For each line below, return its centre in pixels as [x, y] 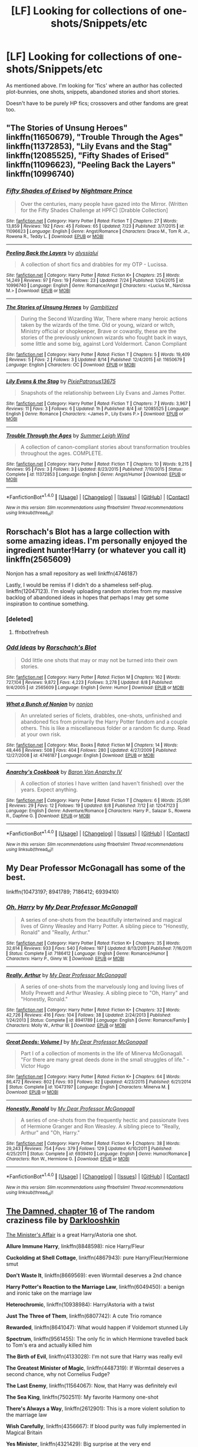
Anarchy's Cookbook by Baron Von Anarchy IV [64, 772]
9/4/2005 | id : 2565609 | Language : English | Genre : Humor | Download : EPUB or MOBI [95, 688]
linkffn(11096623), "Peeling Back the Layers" [91, 165]
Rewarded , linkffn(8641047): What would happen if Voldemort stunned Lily [97, 1327]
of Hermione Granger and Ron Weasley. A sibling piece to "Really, [100, 1127]
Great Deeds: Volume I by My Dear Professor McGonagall [77, 1042]
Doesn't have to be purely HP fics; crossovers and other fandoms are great [97, 103]
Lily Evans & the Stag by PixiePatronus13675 [61, 381]
